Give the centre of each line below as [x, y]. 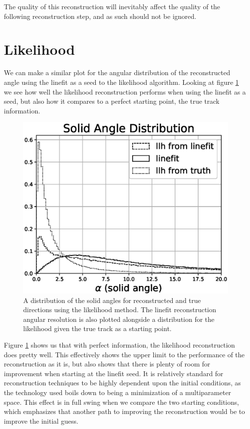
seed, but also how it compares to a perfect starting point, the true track [112, 101]
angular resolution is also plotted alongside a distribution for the [119, 319]
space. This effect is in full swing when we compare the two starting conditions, [122, 402]
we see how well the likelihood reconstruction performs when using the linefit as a [125, 91]
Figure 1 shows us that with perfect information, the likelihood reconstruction [119, 345]
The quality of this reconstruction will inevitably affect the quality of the [112, 6]
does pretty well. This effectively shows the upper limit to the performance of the [124, 354]
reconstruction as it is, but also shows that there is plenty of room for [107, 364]
